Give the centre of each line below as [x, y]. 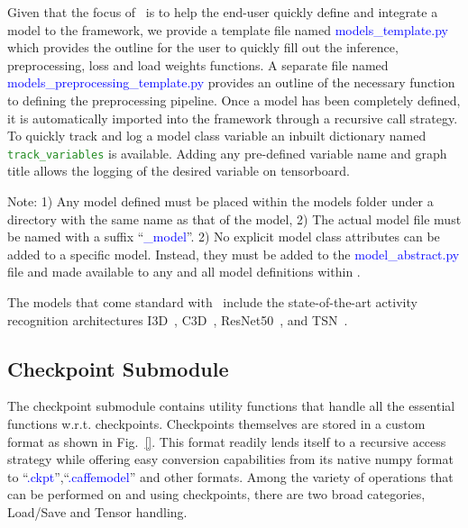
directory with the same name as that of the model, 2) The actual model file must [234, 218]
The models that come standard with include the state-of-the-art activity [212, 301]
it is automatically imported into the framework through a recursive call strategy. [233, 118]
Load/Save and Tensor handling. [97, 511]
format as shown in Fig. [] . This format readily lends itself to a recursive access [227, 441]
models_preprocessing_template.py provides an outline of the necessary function [231, 82]
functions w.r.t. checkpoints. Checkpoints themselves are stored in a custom [216, 423]
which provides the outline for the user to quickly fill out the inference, [203, 47]
